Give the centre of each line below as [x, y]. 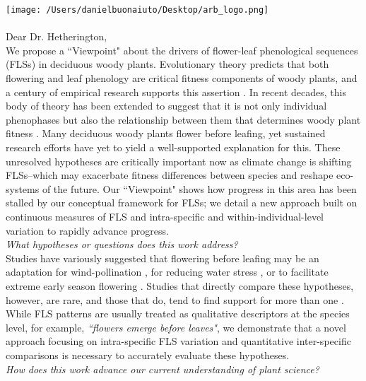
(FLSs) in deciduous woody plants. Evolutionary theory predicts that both [167, 64]
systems [23, 188]
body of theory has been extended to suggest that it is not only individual [166, 106]
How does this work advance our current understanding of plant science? [163, 369]
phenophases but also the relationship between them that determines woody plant [183, 119]
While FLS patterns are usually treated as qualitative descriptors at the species [178, 313]
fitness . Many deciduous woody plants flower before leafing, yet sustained [166, 133]
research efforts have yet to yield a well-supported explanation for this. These [173, 147]
